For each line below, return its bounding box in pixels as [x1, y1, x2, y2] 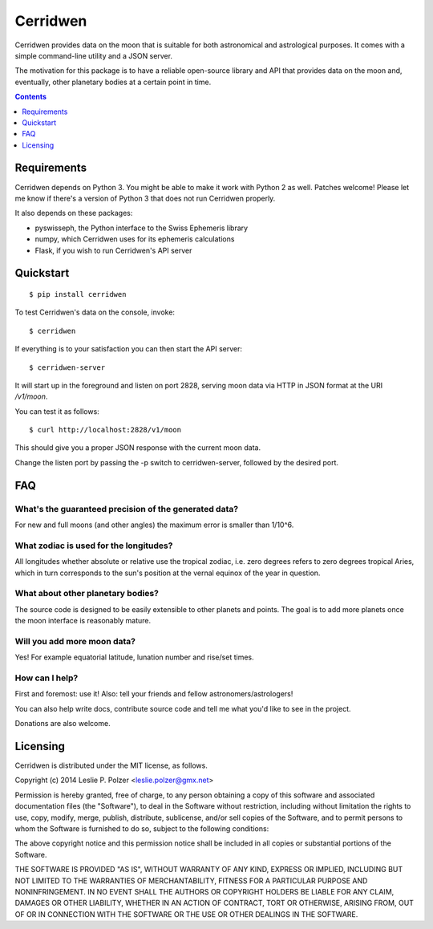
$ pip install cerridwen [29, 290, 127, 298]
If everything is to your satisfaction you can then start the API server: [14, 344, 243, 354]
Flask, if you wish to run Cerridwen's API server [34, 245, 192, 255]
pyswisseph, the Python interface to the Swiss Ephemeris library [34, 223, 249, 233]
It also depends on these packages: [14, 209, 133, 218]
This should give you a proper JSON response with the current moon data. [14, 443, 261, 452]
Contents [14, 92, 47, 102]
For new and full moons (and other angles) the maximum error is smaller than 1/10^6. [14, 520, 294, 529]
